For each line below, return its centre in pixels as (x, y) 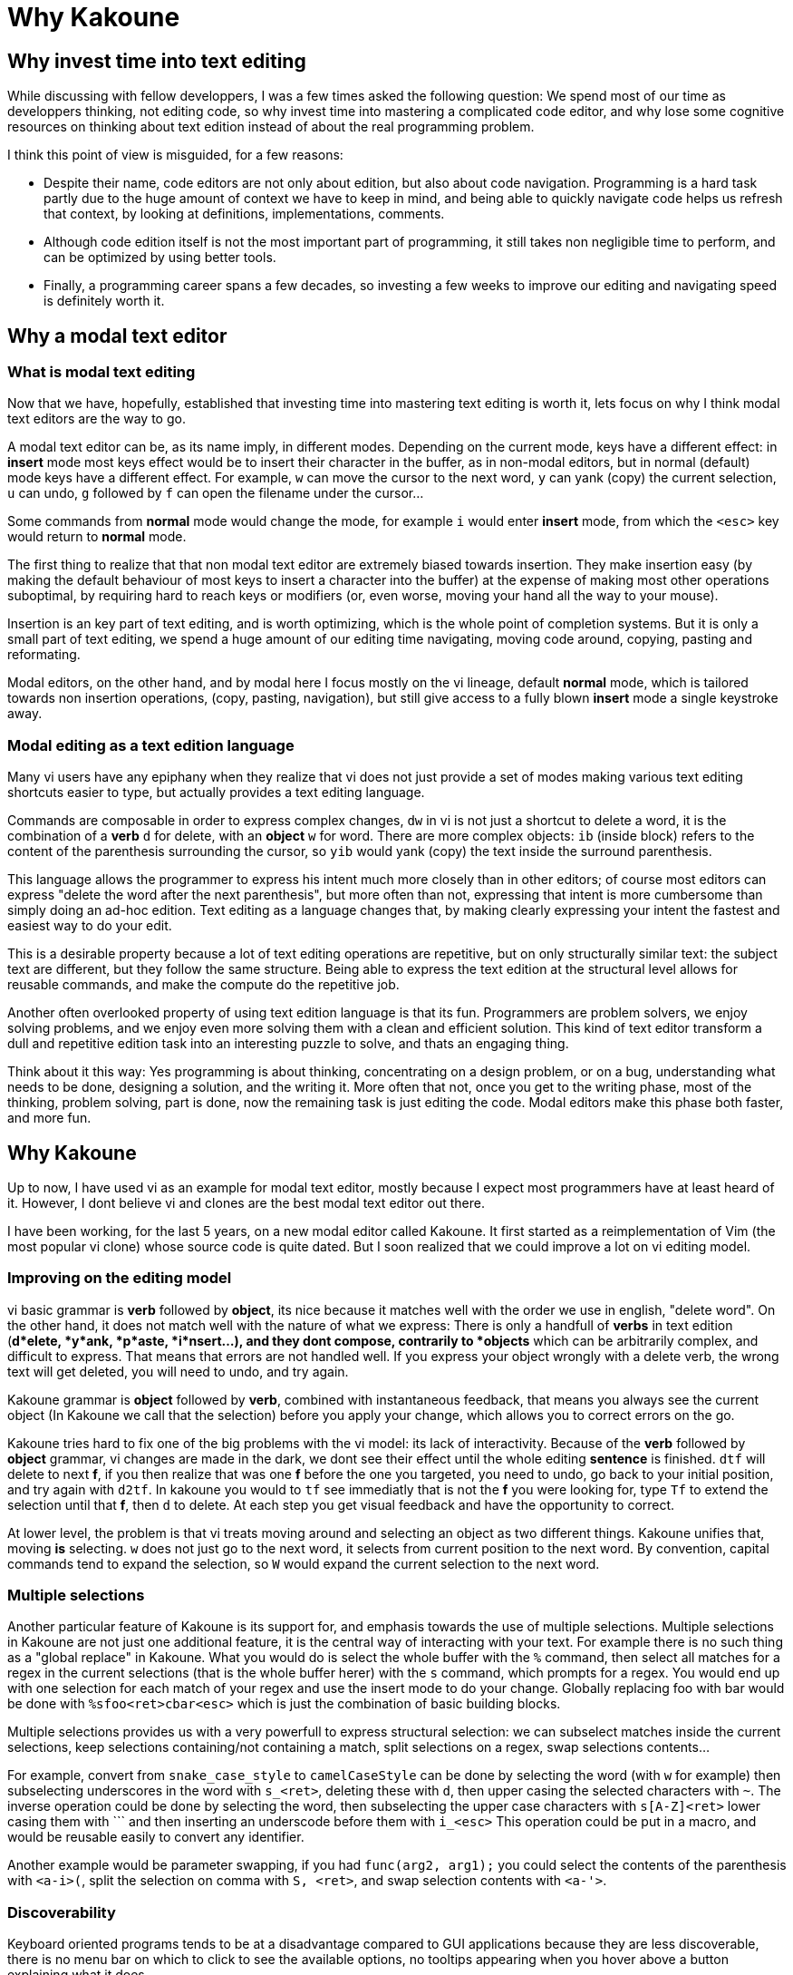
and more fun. (49, 1118)
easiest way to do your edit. (90, 926)
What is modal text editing (102, 372)
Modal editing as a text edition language (151, 745)
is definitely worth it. (104, 301)
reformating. (44, 655)
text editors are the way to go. (97, 419)
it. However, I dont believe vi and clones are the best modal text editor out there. (246, 1202)
